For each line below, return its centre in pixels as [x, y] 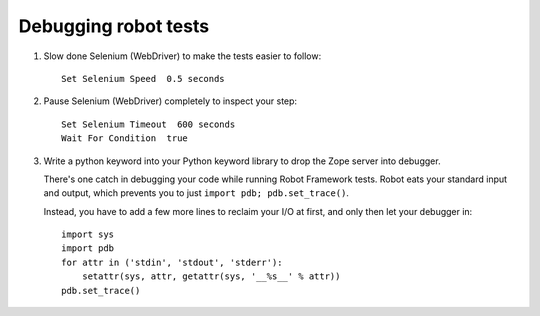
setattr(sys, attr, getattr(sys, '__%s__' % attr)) [211, 276]
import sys [88, 234]
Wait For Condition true [125, 138]
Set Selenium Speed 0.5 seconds [143, 78]
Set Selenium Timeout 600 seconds [148, 124]
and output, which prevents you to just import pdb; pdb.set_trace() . [196, 193]
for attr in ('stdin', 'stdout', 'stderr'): [172, 262]
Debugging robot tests [114, 26]
